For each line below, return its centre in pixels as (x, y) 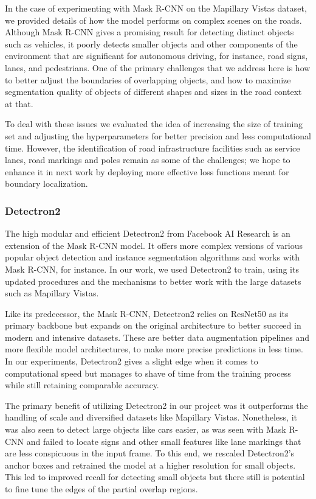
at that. (19, 103)
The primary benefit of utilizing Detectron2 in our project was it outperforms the (156, 405)
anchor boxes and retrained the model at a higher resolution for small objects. (150, 465)
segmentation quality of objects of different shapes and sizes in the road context (153, 92)
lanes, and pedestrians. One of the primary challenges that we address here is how (158, 67)
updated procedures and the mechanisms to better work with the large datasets (153, 281)
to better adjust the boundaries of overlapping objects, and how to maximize (148, 79)
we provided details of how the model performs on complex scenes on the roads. (153, 20)
